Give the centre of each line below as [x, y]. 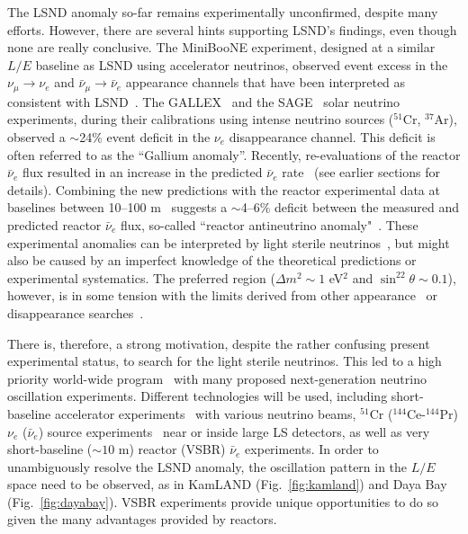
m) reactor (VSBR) [172, 449]
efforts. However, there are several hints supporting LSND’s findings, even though [232, 29]
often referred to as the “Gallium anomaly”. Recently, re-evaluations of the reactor [234, 154]
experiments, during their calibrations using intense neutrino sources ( [201, 119]
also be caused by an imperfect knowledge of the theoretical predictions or [212, 260]
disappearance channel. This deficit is [332, 137]
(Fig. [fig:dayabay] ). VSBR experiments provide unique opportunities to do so [223, 501]
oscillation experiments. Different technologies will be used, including [198, 396]
